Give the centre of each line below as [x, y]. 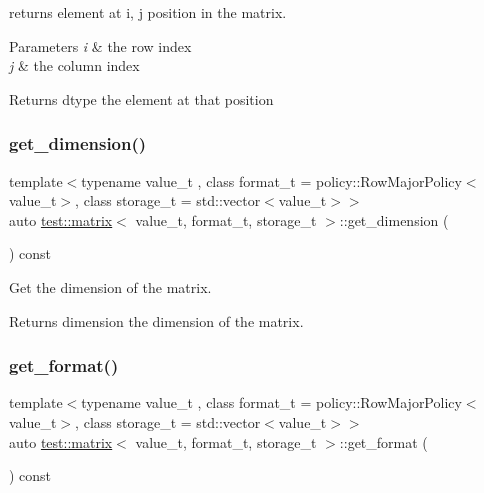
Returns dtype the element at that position [141, 98]
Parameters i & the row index [100, 45]
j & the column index [74, 65]
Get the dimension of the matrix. [110, 286]
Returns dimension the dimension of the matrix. [156, 320]
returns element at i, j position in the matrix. [148, 12]
